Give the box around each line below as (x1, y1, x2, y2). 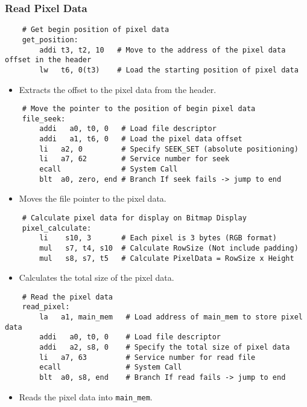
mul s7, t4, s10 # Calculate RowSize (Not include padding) (39, 243, 299, 252)
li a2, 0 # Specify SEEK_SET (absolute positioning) (39, 144, 299, 153)
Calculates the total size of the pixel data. (19, 271, 174, 284)
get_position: (22, 35, 78, 44)
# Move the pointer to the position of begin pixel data (22, 104, 256, 114)
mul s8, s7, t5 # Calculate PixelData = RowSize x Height (39, 254, 294, 263)
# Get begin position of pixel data (22, 25, 169, 34)
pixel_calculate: (22, 223, 92, 232)
